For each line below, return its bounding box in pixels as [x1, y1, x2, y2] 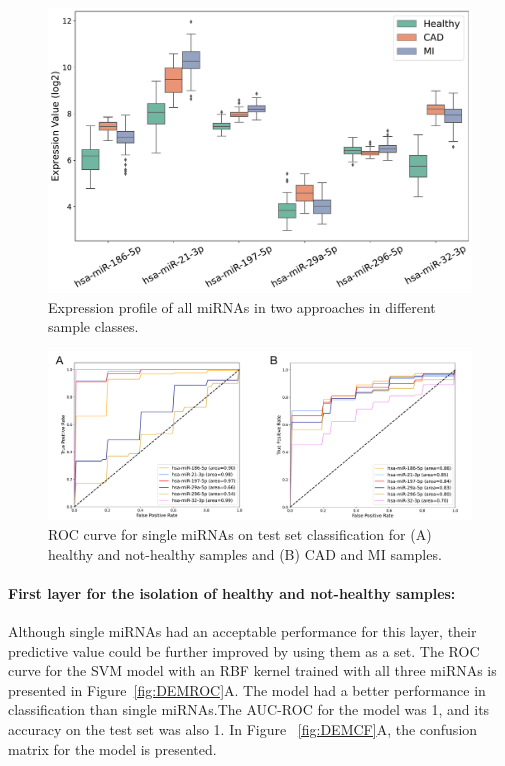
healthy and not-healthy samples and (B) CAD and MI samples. [48, 543, 442, 564]
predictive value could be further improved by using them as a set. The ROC [8, 640, 480, 661]
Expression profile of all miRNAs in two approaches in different [48, 296, 436, 317]
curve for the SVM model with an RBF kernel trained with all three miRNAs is [8, 660, 497, 681]
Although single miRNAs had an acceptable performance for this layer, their [8, 620, 477, 641]
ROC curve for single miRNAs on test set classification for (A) [48, 524, 432, 544]
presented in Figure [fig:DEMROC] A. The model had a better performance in [8, 679, 486, 700]
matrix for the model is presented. [8, 738, 217, 759]
